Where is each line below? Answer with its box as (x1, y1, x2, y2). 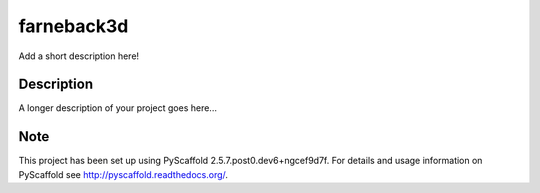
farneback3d (18, 15, 129, 37)
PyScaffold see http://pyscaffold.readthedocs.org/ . (18, 168, 229, 180)
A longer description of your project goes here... (18, 102, 217, 114)
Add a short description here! (18, 50, 140, 62)
